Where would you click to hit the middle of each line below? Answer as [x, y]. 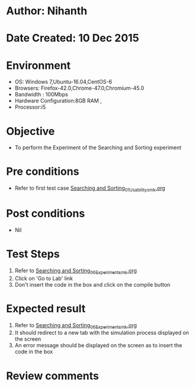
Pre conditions [43, 172]
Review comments [52, 376]
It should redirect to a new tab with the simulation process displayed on [102, 333]
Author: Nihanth [47, 11]
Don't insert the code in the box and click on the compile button [92, 284]
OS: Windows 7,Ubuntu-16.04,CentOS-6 [63, 82]
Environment [39, 65]
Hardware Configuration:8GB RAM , [58, 101]
